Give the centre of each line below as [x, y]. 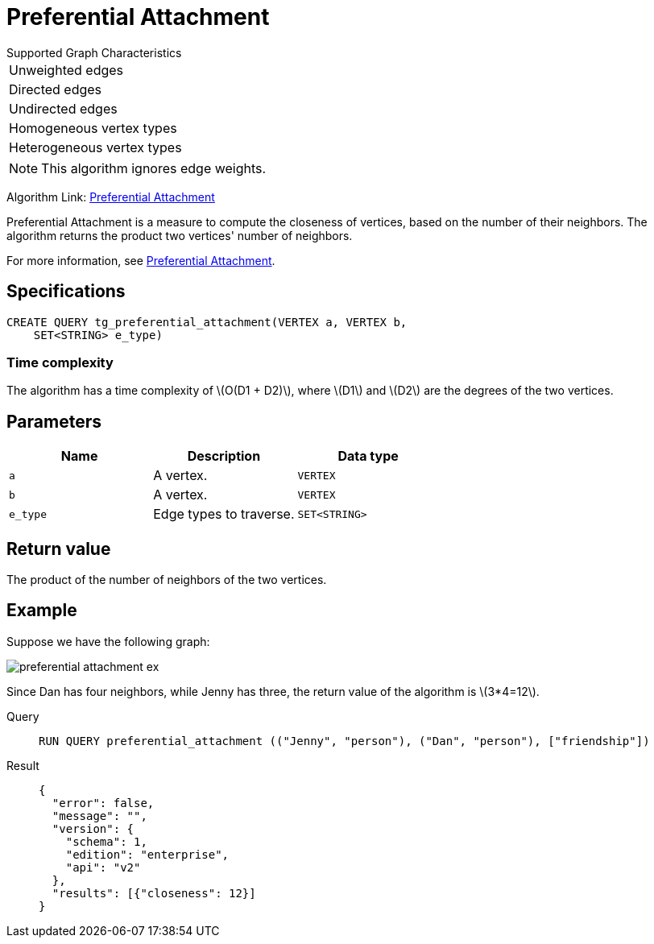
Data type [368, 456]
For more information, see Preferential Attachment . [141, 260]
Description [224, 456]
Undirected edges [63, 108]
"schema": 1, [106, 841]
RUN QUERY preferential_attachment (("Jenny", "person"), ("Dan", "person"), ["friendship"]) [344, 741]
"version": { [93, 828]
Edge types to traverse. [224, 514]
